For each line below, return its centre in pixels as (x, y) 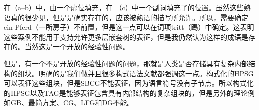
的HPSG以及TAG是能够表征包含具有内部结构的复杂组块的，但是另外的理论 (126, 92)
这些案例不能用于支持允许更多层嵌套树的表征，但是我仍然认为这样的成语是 (126, 37)
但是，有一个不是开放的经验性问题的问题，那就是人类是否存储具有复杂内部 (126, 63)
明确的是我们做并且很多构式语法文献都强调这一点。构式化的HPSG (146, 73)
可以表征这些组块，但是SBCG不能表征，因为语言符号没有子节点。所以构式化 (129, 83)
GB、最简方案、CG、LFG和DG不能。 (72, 102)
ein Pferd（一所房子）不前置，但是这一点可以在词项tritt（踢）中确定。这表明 (129, 27)
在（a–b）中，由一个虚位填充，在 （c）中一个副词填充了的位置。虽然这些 (124, 7)
